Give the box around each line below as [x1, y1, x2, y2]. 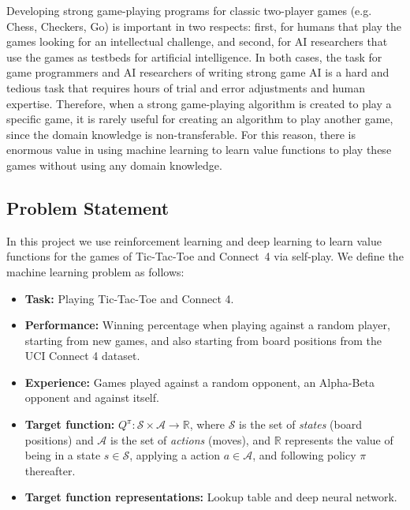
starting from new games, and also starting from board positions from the [24, 332, 382, 348]
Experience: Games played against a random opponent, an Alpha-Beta [24, 373, 375, 390]
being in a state [24, 447, 101, 463]
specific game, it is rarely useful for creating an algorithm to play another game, [6, 111, 393, 127]
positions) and [24, 431, 94, 448]
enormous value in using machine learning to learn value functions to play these [6, 141, 392, 158]
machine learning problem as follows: [6, 263, 184, 279]
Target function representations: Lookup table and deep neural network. [24, 489, 397, 505]
